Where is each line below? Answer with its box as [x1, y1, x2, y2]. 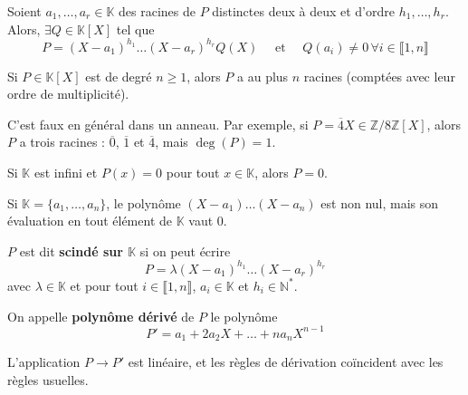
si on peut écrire [139, 241, 231, 260]
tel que [116, 19, 155, 38]
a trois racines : [19, 132, 105, 151]
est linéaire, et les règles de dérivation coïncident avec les [128, 352, 444, 371]
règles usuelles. [7, 370, 89, 389]
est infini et [33, 163, 98, 182]
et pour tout [70, 275, 138, 294]
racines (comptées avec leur [303, 66, 455, 85]
